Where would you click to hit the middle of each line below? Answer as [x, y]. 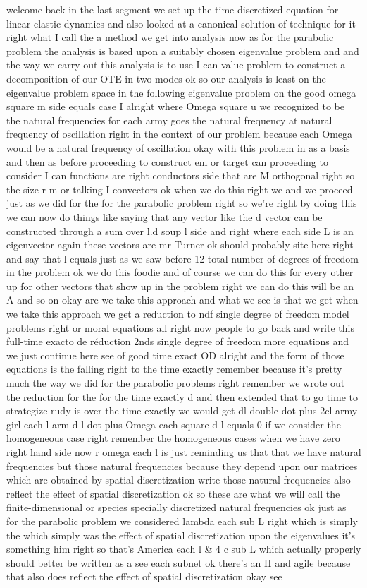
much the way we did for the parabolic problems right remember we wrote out [176, 383]
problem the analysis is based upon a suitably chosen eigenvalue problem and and [183, 50]
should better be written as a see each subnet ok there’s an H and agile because [179, 562]
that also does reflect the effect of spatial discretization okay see [144, 576]
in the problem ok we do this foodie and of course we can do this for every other [180, 272]
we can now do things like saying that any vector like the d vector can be [164, 216]
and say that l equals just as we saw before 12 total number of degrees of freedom [182, 258]
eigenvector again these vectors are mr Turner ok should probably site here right [180, 245]
